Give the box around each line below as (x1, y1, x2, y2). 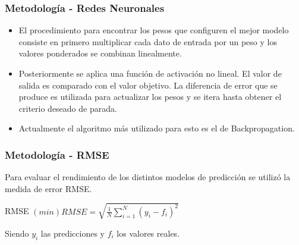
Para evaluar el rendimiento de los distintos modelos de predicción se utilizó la (5, 171, 291, 183)
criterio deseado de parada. (18, 102, 117, 114)
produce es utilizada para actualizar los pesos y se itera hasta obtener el (18, 90, 282, 103)
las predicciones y (40, 227, 105, 239)
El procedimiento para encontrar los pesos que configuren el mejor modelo (18, 24, 289, 36)
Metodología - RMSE (5, 147, 109, 162)
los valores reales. (117, 227, 180, 239)
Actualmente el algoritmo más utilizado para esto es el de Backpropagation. (18, 122, 295, 134)
